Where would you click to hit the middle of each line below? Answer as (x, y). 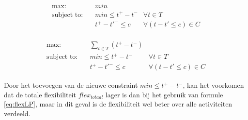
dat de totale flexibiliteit (40, 94)
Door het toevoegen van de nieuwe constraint (71, 85)
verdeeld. (17, 113)
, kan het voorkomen (213, 85)
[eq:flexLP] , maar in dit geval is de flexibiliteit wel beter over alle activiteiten (118, 104)
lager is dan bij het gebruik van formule (164, 94)
